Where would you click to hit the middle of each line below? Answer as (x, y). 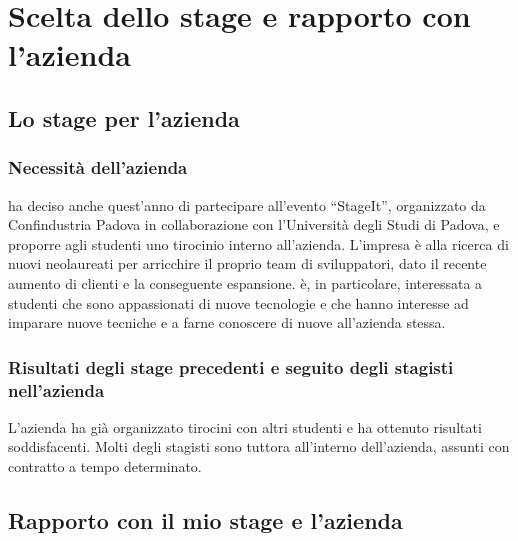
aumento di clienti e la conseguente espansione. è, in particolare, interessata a (245, 282)
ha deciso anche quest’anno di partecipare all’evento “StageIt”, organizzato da (247, 204)
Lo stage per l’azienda (124, 117)
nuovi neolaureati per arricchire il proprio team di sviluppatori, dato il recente (247, 263)
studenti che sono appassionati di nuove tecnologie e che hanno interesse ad (238, 302)
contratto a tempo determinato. (105, 466)
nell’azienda (56, 389)
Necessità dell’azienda (98, 167)
